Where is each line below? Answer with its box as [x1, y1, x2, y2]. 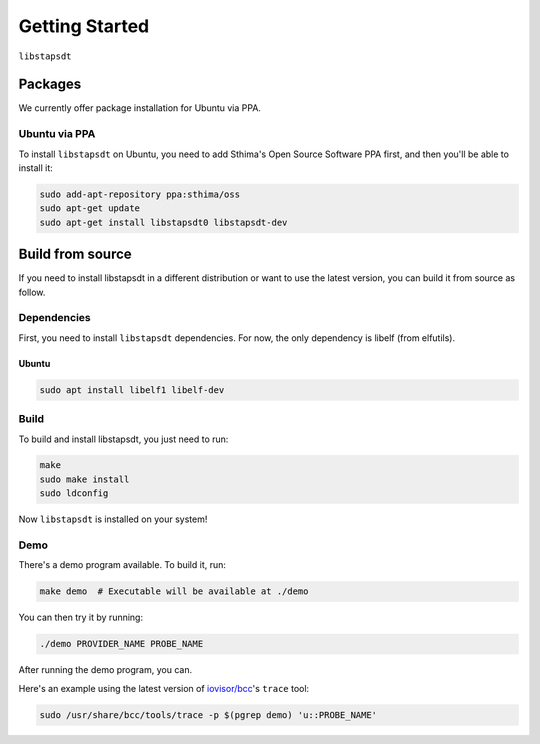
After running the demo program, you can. [18, 664, 193, 676]
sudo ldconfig [39, 488, 109, 499]
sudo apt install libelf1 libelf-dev [39, 384, 225, 395]
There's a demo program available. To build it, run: [18, 559, 227, 571]
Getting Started [18, 15, 150, 37]
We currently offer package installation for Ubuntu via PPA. [18, 102, 262, 114]
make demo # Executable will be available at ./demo [39, 586, 309, 597]
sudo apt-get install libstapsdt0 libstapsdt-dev [39, 216, 288, 228]
